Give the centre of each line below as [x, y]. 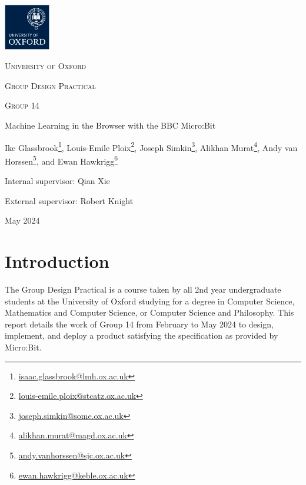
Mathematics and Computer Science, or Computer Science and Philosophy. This [149, 312]
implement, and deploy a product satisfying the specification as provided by [142, 335]
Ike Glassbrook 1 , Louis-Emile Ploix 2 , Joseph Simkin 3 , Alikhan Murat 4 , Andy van [151, 146]
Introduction [57, 261]
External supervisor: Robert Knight [69, 200]
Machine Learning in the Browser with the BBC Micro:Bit [110, 125]
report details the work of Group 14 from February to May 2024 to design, [139, 324]
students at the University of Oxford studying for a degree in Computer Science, [150, 301]
